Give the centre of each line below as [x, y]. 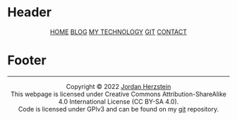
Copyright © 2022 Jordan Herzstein [119, 86]
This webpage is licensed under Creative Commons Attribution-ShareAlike [119, 94]
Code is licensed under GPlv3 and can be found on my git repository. [119, 109]
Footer [27, 60]
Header [29, 12]
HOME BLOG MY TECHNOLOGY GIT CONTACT [119, 32]
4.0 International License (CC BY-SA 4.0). [119, 101]
